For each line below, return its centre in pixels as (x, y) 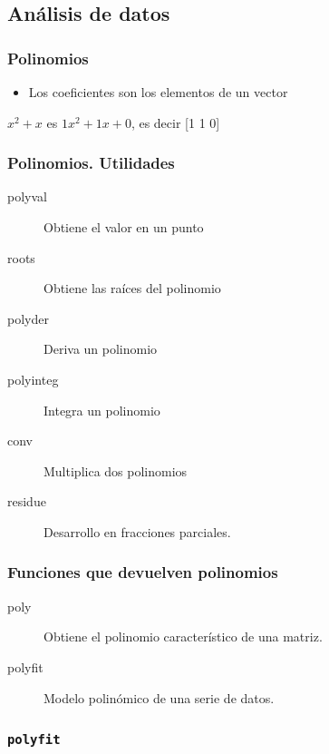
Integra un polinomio (102, 410)
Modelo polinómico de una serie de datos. (159, 697)
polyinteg (33, 379)
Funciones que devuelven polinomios (143, 572)
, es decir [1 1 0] (175, 122)
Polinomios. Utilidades (91, 163)
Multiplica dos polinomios (116, 470)
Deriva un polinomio (101, 349)
